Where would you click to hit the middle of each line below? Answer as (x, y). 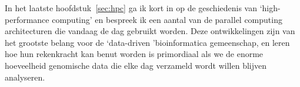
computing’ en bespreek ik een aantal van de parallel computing (167, 19)
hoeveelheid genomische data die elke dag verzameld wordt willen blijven (136, 65)
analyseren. (25, 77)
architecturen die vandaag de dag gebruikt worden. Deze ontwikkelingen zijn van (150, 31)
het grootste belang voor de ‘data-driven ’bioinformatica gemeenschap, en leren (147, 42)
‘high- (270, 8)
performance (27, 19)
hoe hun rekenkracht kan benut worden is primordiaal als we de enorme (134, 54)
